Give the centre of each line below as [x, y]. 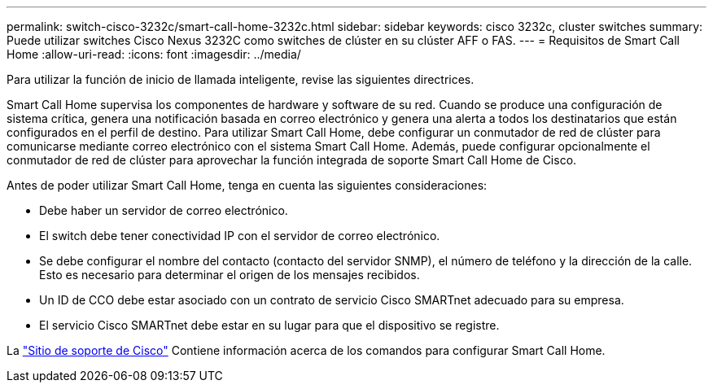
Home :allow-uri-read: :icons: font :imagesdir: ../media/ [154, 54]
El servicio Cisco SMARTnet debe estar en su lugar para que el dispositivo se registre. [269, 325]
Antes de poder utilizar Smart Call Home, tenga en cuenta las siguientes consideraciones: [247, 185]
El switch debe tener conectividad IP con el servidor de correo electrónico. [240, 236]
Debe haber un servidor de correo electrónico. [164, 210]
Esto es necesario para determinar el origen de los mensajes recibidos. [230, 275]
